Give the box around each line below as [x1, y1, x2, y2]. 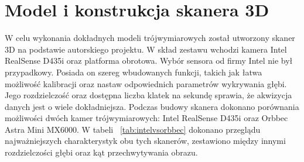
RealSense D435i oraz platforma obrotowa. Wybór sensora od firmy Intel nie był [5, 54, 293, 67]
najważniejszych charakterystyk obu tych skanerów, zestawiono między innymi [5, 135, 286, 147]
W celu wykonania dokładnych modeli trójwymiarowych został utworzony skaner [5, 32, 295, 44]
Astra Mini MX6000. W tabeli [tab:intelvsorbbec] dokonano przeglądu [5, 123, 261, 135]
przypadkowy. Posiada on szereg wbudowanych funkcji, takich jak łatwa [5, 66, 262, 78]
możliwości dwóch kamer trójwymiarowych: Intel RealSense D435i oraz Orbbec [5, 112, 288, 124]
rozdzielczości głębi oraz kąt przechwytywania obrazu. [5, 146, 198, 158]
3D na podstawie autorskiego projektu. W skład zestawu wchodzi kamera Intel [5, 43, 287, 55]
